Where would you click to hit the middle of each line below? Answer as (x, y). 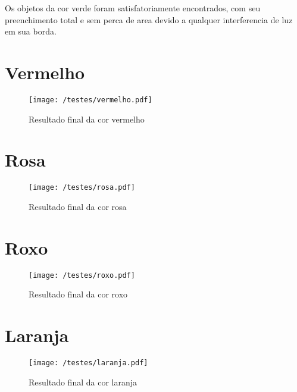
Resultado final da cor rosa (78, 206)
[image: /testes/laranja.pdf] (88, 363)
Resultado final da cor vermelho (87, 119)
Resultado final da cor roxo (78, 294)
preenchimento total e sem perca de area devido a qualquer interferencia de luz (149, 19)
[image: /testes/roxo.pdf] (82, 275)
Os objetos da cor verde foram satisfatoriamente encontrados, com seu (133, 8)
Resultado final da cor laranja (83, 382)
